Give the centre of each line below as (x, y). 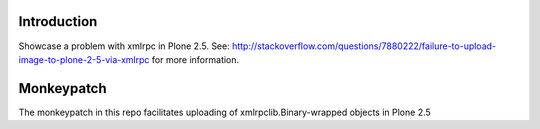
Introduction (58, 21)
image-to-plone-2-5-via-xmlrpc (84, 59)
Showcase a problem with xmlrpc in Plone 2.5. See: (124, 46)
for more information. (195, 59)
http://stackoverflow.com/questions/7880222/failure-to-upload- (364, 46)
